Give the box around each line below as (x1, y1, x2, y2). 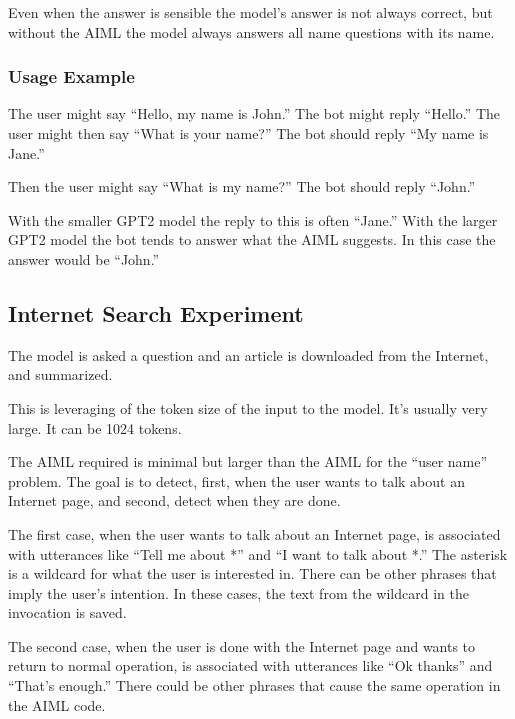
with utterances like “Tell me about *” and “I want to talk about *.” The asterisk (8, 543, 508, 564)
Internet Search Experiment (8, 297, 304, 328)
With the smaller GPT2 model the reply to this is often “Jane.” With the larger (8, 209, 498, 230)
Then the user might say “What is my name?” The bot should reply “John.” (8, 176, 476, 197)
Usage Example (8, 64, 135, 89)
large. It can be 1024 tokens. (8, 417, 182, 438)
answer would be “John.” (8, 248, 160, 269)
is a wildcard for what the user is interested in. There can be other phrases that (8, 563, 497, 584)
